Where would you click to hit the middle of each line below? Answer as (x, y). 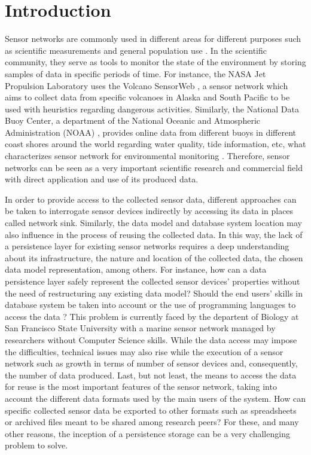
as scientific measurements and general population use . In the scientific (136, 50)
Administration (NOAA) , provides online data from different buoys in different (150, 132)
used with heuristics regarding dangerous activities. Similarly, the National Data (152, 109)
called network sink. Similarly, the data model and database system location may (153, 223)
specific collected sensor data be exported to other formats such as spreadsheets (151, 410)
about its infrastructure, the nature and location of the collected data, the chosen (154, 257)
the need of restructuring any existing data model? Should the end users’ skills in (154, 293)
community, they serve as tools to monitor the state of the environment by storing (155, 62)
